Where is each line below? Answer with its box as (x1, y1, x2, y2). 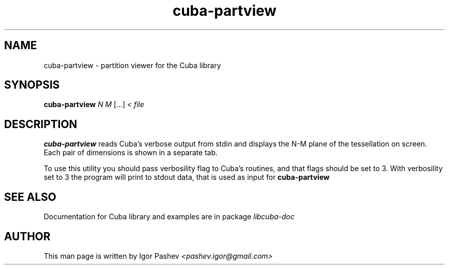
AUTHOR (4, 230, 51, 243)
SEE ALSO (4, 190, 56, 203)
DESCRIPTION (4, 117, 77, 131)
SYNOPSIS (4, 78, 60, 92)
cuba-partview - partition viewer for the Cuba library (44, 60, 221, 70)
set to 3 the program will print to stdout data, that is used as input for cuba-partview (44, 173, 330, 182)
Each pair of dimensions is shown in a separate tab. (44, 148, 218, 157)
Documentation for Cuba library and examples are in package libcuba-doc (44, 212, 295, 221)
